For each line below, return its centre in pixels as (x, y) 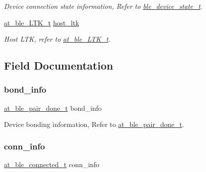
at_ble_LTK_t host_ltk (42, 22)
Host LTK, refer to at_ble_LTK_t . (57, 39)
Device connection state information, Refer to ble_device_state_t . (103, 6)
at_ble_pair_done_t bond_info (53, 108)
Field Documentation (59, 65)
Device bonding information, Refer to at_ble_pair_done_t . (94, 124)
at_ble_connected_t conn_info (52, 164)
